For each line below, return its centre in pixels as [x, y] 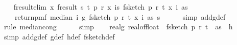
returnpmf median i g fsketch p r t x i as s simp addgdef [120, 16]
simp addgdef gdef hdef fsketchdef [59, 36]
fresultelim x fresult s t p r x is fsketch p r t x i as [101, 7]
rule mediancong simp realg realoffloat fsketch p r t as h [118, 27]
